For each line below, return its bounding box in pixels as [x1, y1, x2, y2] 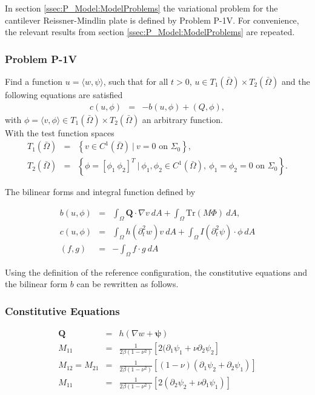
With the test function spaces [5, 126, 114, 139]
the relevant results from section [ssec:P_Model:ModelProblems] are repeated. [5, 25, 295, 38]
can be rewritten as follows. [76, 277, 179, 290]
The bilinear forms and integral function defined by [5, 185, 196, 198]
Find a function [5, 75, 63, 87]
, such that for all [103, 75, 168, 87]
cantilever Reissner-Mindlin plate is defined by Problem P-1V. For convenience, [5, 13, 299, 26]
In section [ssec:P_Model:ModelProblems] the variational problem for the [5, 2, 278, 14]
